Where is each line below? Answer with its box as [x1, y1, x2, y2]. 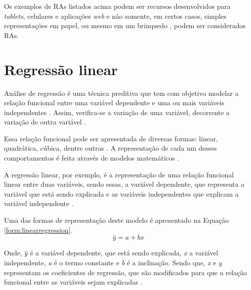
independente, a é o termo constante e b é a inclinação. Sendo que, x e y [4, 257, 222, 268]
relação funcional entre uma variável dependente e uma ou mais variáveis [4, 97, 224, 108]
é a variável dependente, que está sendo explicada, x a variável [30, 248, 218, 258]
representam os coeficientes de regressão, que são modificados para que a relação [4, 267, 247, 277]
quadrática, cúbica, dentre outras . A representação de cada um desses [4, 143, 217, 153]
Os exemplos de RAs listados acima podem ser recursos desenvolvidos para [4, 1, 231, 11]
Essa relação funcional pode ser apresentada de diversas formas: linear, [4, 133, 218, 143]
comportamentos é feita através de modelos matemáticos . [4, 153, 179, 163]
